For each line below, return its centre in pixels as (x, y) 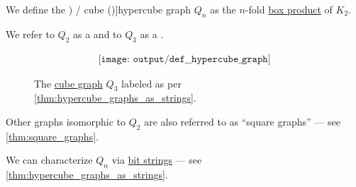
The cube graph (68, 83)
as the (223, 9)
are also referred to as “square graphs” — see (242, 122)
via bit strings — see (157, 160)
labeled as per (151, 83)
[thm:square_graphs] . (52, 136)
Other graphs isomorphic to (66, 122)
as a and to (98, 34)
